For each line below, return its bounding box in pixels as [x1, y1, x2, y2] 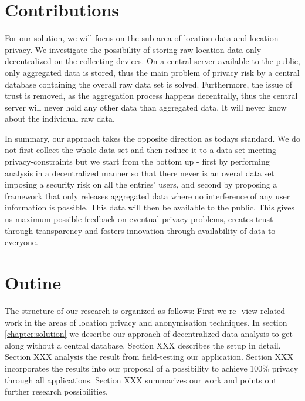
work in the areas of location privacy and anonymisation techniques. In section [5, 316, 287, 328]
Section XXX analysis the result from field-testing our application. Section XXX [5, 350, 293, 363]
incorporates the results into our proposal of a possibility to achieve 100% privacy [5, 362, 299, 374]
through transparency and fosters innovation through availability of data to [5, 224, 276, 236]
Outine [5, 270, 62, 294]
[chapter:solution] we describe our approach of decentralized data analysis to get [5, 328, 293, 340]
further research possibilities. [5, 385, 108, 397]
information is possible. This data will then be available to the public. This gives [5, 201, 295, 213]
